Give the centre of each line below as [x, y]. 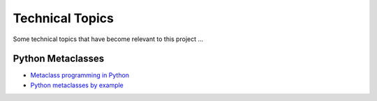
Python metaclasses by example [77, 85]
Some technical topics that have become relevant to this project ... [108, 39]
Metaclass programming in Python [80, 75]
